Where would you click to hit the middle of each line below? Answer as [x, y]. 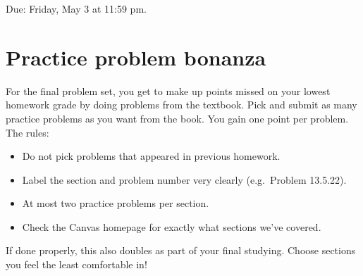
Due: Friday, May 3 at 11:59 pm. [76, 8]
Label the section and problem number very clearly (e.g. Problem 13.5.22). [184, 179]
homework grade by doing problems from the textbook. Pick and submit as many [181, 105]
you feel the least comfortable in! [76, 264]
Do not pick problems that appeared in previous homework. [151, 156]
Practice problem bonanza [136, 57]
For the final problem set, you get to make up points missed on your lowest [168, 90]
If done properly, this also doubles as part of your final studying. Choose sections [181, 250]
